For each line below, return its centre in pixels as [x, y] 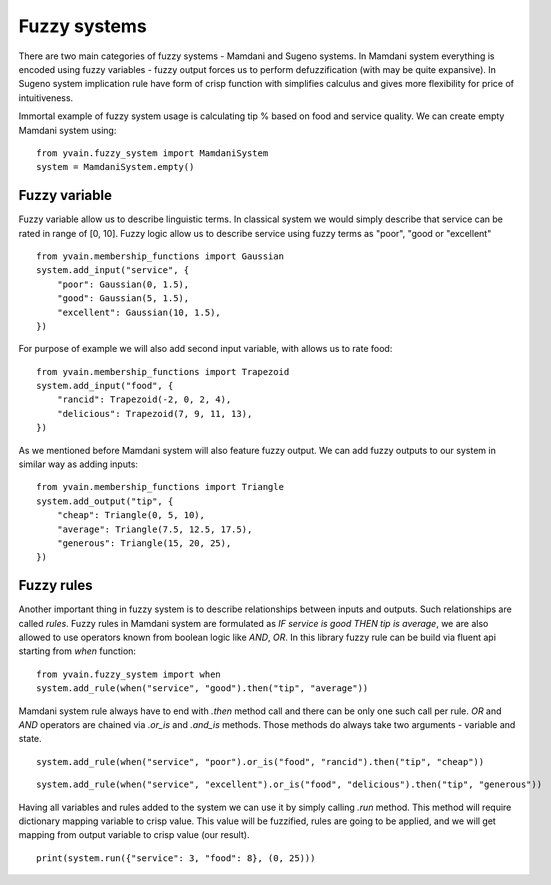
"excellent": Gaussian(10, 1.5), [139, 312]
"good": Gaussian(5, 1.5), [123, 298]
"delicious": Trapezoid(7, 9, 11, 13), [154, 413]
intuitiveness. [46, 97]
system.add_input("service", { [113, 270]
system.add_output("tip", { [105, 501]
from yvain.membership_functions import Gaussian [160, 256]
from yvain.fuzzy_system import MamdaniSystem [152, 153]
